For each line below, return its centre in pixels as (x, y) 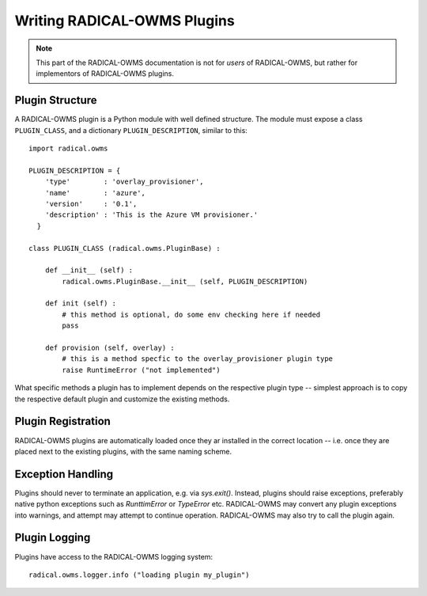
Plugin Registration (62, 421)
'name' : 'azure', (95, 193)
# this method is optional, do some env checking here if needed (191, 314)
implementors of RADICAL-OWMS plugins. (105, 74)
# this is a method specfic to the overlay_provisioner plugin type (198, 359)
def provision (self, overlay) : (110, 348)
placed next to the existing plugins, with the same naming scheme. (123, 451)
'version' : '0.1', (91, 203)
